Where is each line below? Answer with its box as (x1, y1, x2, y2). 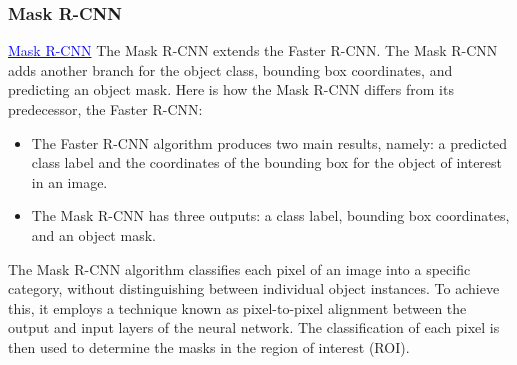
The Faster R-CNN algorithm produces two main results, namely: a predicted (31, 132, 508, 153)
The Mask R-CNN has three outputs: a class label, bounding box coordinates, (31, 205, 510, 226)
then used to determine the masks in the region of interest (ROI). (8, 336, 410, 357)
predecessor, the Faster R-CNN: (8, 99, 203, 119)
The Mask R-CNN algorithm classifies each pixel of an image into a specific (8, 258, 471, 279)
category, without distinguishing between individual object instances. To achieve (8, 278, 500, 299)
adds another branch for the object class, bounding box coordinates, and (8, 59, 453, 80)
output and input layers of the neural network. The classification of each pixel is (8, 317, 500, 338)
